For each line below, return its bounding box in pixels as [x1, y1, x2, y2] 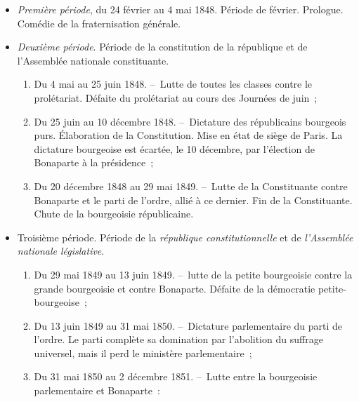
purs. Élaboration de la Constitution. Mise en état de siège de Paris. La [34, 128, 343, 142]
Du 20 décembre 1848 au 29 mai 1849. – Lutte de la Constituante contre [34, 178, 348, 193]
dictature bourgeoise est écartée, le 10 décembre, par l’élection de [34, 141, 315, 156]
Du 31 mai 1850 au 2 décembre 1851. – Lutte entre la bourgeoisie [34, 369, 318, 384]
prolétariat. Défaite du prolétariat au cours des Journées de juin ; [34, 90, 318, 105]
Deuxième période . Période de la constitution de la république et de [17, 39, 308, 54]
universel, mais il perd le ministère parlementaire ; [34, 345, 252, 360]
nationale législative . [17, 243, 105, 258]
